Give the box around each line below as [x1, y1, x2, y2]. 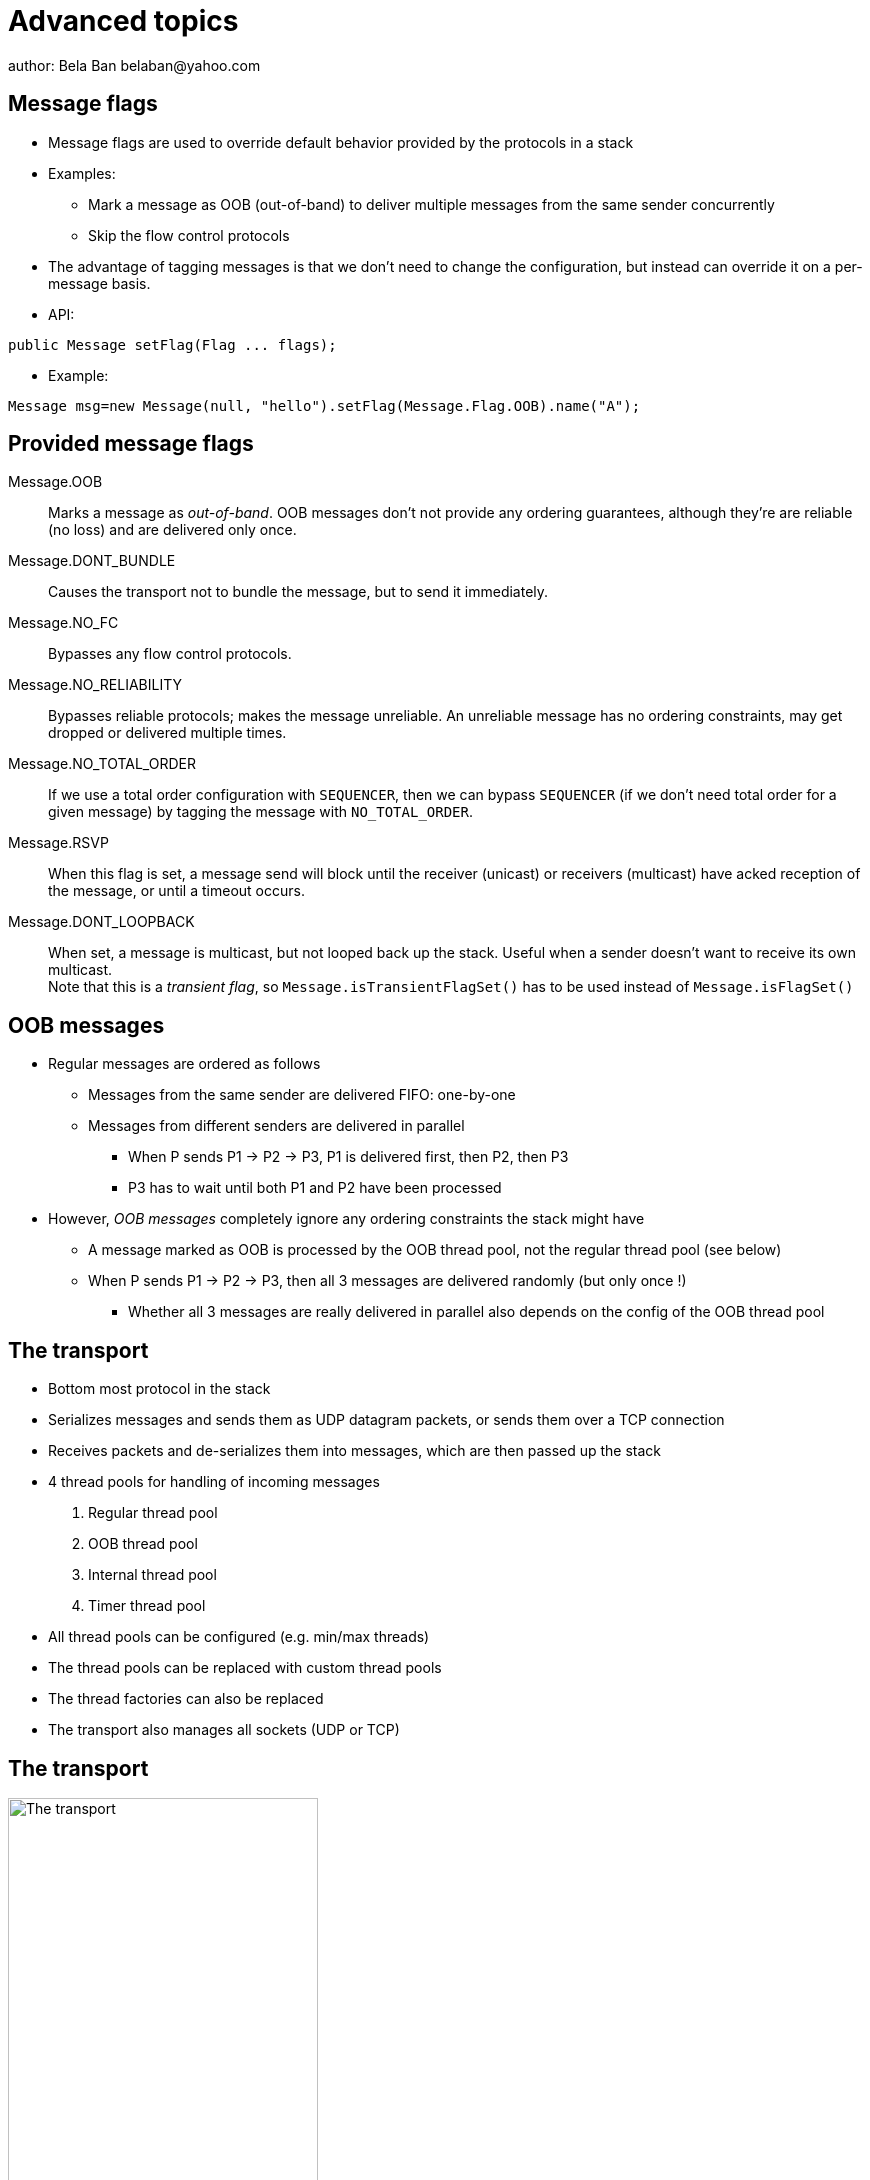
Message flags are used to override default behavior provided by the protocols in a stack [48, 133, 634, 151]
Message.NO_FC [8, 614, 119, 632]
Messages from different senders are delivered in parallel [88, 1117, 465, 1135]
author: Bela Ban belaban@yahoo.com [8, 56, 261, 74]
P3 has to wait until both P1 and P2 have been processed [128, 1179, 502, 1197]
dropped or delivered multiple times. [48, 724, 287, 742]
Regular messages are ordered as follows [48, 1055, 321, 1073]
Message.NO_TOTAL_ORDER [8, 755, 196, 773]
